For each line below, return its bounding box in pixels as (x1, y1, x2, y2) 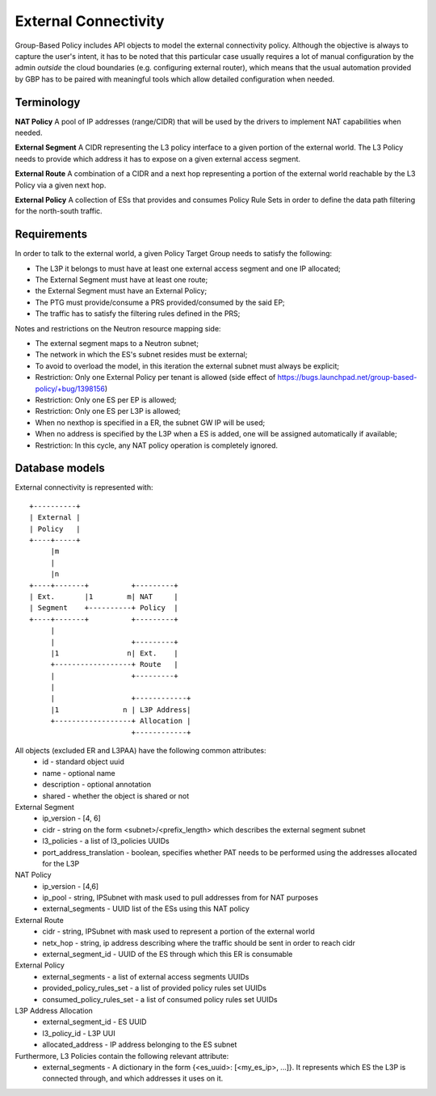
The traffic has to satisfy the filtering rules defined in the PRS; (35, 309, 241, 318)
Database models (15, 462, 105, 475)
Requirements (15, 227, 88, 242)
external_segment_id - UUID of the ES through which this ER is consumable (42, 950, 293, 959)
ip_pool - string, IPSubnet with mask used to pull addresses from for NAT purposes (42, 893, 319, 903)
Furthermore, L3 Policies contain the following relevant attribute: (15, 1051, 229, 1060)
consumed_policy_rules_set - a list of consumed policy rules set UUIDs (42, 994, 278, 1004)
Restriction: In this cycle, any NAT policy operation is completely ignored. (35, 441, 279, 450)
